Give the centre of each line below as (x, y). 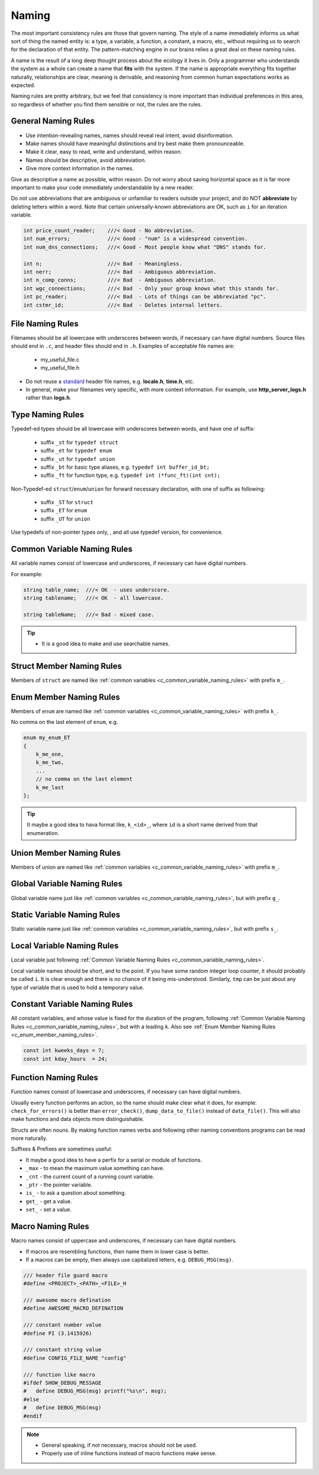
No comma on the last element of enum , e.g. (64, 722)
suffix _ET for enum (64, 511)
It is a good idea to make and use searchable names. (106, 644)
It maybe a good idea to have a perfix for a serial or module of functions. (114, 1160)
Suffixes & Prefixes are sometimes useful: (61, 1149)
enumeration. (43, 833)
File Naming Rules (45, 324)
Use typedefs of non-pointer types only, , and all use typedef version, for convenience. (117, 532)
